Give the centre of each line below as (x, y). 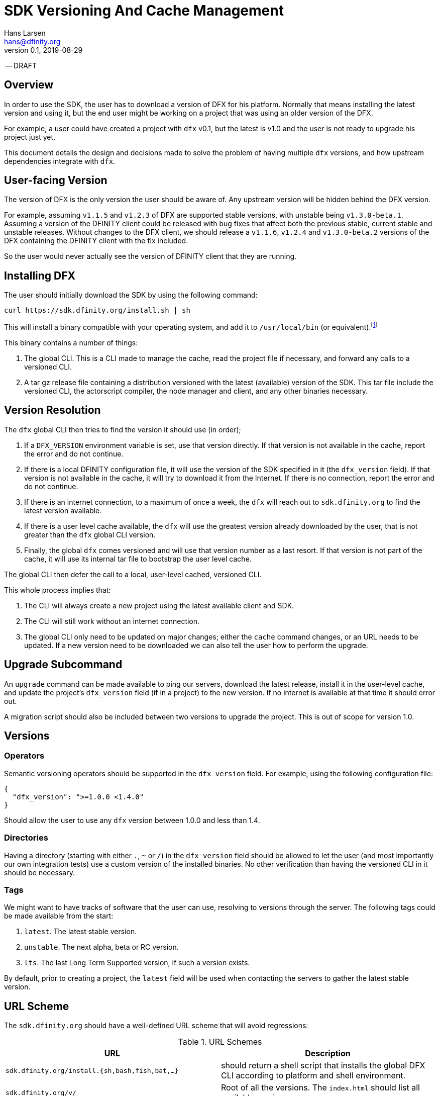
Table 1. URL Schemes (220, 1042)
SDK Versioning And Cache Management (144, 11)
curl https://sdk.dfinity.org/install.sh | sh (97, 310)
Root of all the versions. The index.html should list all (320, 1088)
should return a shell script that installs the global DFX (323, 1066)
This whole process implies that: (58, 590)
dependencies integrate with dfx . (60, 161)
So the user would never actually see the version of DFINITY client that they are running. (150, 256)
